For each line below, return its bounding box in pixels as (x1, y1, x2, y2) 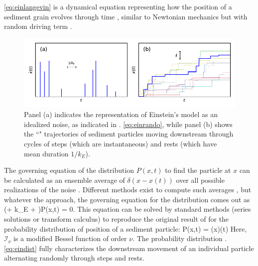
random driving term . (4, 21, 72, 31)
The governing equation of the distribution (4, 165, 134, 175)
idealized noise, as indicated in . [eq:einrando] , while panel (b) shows (24, 119, 233, 129)
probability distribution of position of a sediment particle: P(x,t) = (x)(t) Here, (4, 223, 247, 234)
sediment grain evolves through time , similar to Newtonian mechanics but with (4, 11, 248, 21)
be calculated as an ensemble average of (4, 174, 125, 185)
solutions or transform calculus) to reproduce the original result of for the (4, 214, 229, 224)
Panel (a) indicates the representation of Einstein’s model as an (24, 109, 218, 120)
